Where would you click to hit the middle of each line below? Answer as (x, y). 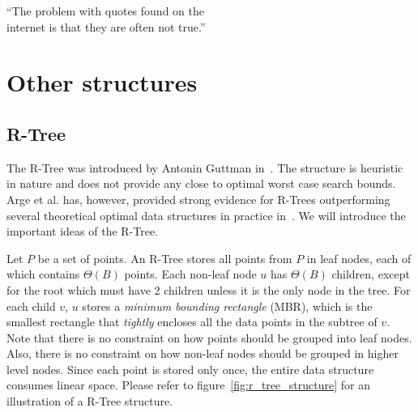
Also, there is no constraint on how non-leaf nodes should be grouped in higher (203, 353)
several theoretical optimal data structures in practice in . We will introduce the (206, 215)
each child (31, 306)
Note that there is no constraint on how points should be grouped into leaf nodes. (209, 337)
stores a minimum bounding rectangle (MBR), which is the (227, 306)
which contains (43, 274)
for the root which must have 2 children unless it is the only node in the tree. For (209, 289)
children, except (371, 274)
